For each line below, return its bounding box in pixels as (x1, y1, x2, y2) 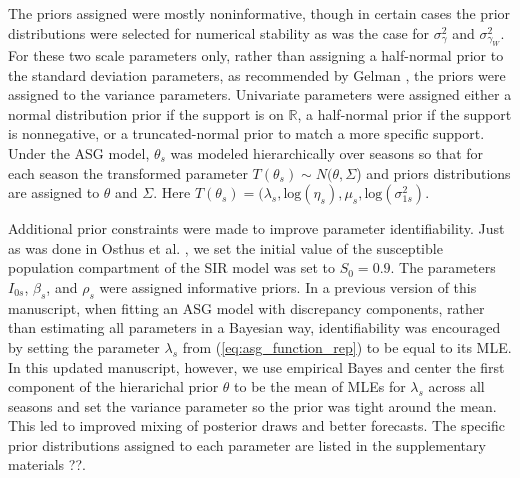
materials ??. (8, 454, 86, 475)
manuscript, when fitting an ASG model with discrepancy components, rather (8, 297, 485, 318)
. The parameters (390, 257, 496, 278)
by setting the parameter (8, 336, 160, 357)
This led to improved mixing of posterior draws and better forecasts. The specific (8, 415, 505, 436)
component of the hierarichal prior (8, 376, 219, 397)
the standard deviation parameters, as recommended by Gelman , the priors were (8, 64, 506, 85)
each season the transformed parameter (8, 162, 248, 183)
